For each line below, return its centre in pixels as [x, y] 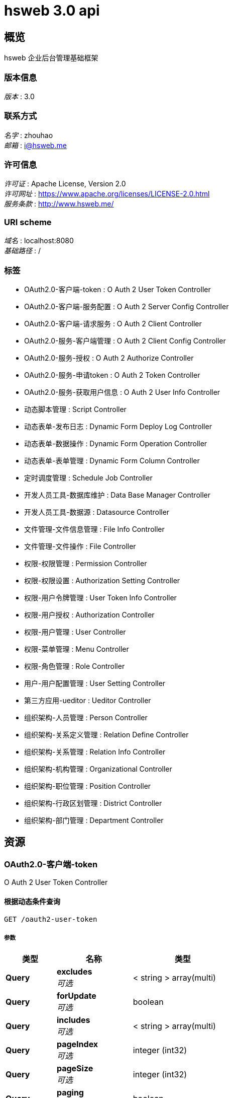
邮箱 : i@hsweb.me [35, 145]
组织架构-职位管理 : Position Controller [88, 786]
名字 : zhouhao [29, 135]
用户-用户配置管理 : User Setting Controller [95, 683]
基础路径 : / [22, 251]
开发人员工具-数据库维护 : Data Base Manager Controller [117, 495]
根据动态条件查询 [32, 901]
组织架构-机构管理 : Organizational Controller [98, 769]
